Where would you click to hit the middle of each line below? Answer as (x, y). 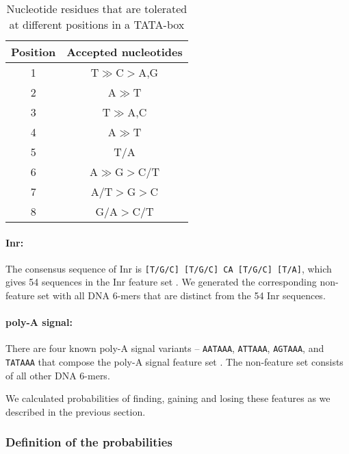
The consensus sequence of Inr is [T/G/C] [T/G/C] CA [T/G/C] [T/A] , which (169, 268)
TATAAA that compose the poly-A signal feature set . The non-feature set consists (174, 362)
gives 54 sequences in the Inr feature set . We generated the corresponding (161, 282)
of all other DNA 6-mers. (58, 375)
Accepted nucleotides (125, 52)
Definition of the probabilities (89, 442)
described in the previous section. (76, 411)
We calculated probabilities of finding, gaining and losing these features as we (168, 398)
